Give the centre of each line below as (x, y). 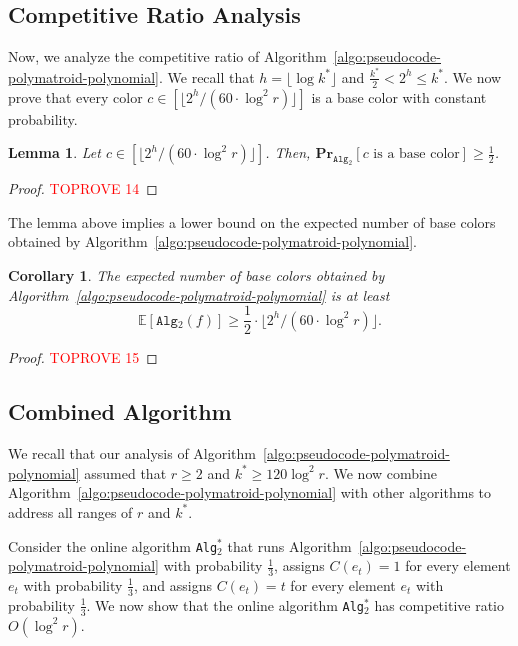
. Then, (288, 152)
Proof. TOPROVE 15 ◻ (83, 357)
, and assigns (172, 584)
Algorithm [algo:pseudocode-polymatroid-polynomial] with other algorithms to (250, 492)
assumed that (125, 472)
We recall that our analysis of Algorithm (132, 453)
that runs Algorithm (289, 545)
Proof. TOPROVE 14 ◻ (83, 188)
